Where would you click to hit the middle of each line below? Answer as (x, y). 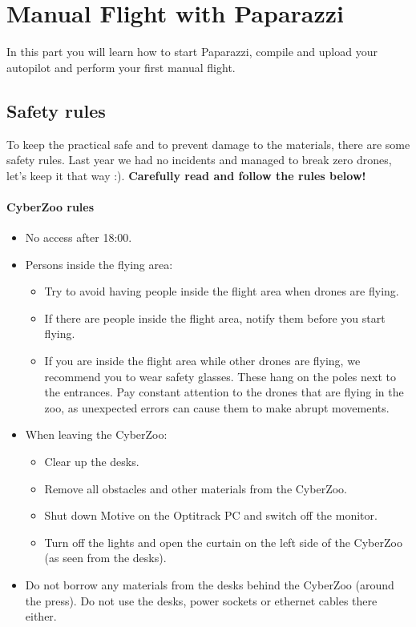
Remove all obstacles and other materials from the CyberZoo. (196, 488)
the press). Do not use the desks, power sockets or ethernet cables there (201, 600)
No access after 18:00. (79, 237)
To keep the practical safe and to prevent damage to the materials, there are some (208, 144)
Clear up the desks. (92, 462)
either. (41, 616)
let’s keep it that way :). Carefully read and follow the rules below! (186, 175)
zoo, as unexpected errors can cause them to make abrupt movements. (217, 407)
